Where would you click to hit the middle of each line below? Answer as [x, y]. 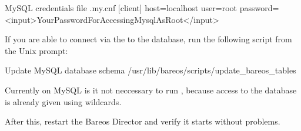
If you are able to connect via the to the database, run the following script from [148, 39]
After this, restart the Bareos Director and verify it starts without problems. [143, 121]
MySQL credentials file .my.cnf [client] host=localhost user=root [121, 8]
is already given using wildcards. [63, 101]
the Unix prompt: [36, 50]
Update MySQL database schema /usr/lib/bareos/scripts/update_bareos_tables [150, 70]
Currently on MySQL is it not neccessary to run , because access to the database [151, 90]
